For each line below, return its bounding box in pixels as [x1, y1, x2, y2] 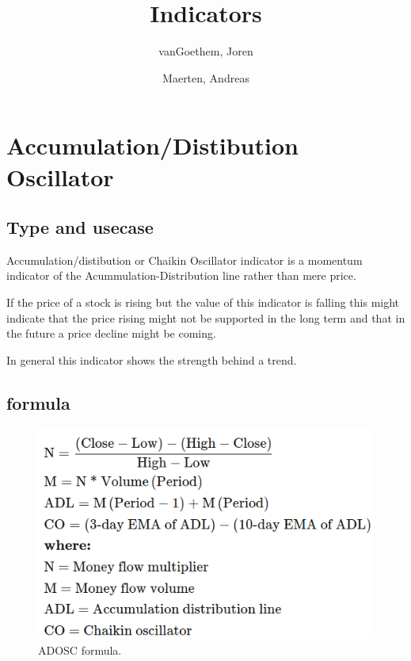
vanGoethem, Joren [158, 43, 253, 59]
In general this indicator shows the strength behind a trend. [6, 351, 297, 368]
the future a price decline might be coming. [6, 325, 216, 342]
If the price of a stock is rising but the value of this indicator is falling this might [6, 294, 400, 311]
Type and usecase [6, 215, 154, 239]
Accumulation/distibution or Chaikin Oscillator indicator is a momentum [6, 251, 363, 268]
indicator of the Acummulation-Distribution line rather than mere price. [6, 267, 356, 284]
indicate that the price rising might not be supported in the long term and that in [6, 309, 405, 326]
